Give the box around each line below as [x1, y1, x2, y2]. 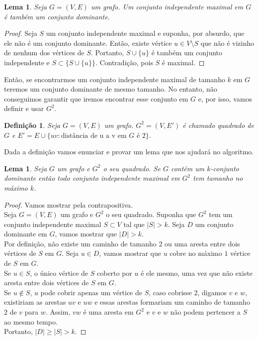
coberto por [96, 267, 132, 278]
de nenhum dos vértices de [4, 47, 85, 58]
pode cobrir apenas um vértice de [40, 287, 142, 297]
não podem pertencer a [170, 307, 241, 317]
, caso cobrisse [149, 287, 192, 297]
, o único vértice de [30, 267, 88, 278]
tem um [209, 209, 233, 220]
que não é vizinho [200, 37, 254, 48]
